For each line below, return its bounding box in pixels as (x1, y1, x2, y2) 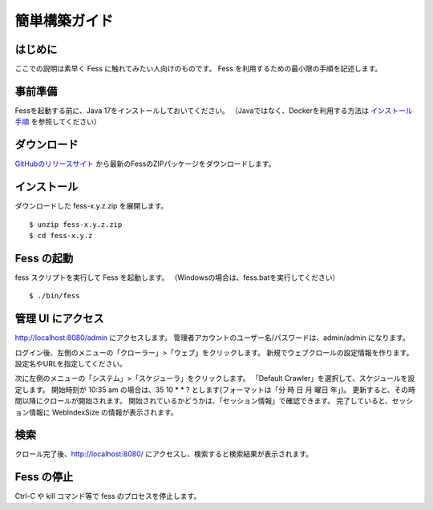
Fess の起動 (14, 251, 74, 265)
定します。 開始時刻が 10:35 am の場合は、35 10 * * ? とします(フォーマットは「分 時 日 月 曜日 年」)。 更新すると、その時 (14, 385, 416, 395)
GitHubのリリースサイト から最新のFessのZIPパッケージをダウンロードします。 (14, 159, 276, 168)
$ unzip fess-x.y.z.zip (29, 220, 123, 229)
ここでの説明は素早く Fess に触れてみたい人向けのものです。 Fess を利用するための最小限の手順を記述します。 (14, 64, 382, 74)
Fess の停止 (14, 470, 74, 484)
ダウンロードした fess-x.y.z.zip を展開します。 (14, 201, 168, 211)
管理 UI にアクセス (14, 312, 104, 326)
